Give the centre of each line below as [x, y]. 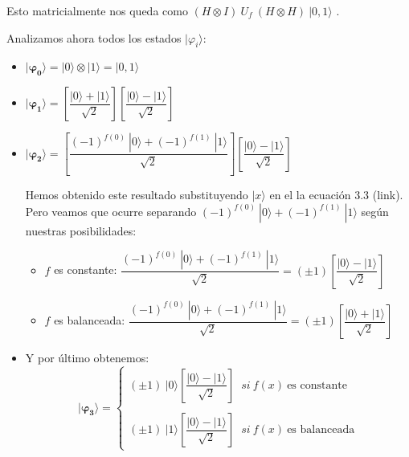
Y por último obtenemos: [87, 358]
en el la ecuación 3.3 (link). [336, 195]
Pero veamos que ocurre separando [111, 211]
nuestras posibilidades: [81, 230]
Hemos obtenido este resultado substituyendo [137, 195]
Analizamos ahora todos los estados [94, 37]
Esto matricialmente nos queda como [97, 10]
